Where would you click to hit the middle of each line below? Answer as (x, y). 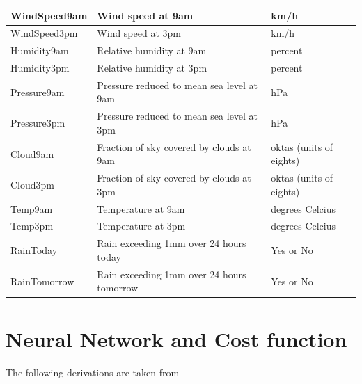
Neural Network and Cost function (176, 338)
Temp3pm (32, 226)
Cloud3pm (33, 184)
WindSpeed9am (49, 15)
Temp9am (32, 208)
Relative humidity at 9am (152, 50)
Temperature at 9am (141, 208)
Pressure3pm (38, 123)
